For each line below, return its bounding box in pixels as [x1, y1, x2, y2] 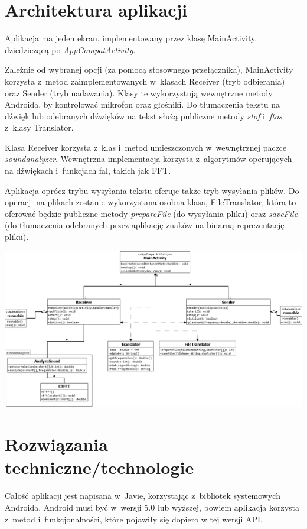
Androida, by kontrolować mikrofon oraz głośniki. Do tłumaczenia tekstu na [5, 98, 280, 111]
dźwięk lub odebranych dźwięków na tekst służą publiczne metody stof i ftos [5, 109, 282, 122]
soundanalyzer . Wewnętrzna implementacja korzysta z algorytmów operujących [5, 152, 292, 165]
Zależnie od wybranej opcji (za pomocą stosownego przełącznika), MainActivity [5, 63, 293, 76]
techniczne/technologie [5, 455, 194, 479]
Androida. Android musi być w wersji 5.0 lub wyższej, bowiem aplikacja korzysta [5, 501, 300, 513]
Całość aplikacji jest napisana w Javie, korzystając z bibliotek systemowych [5, 489, 280, 502]
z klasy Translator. [5, 121, 74, 134]
